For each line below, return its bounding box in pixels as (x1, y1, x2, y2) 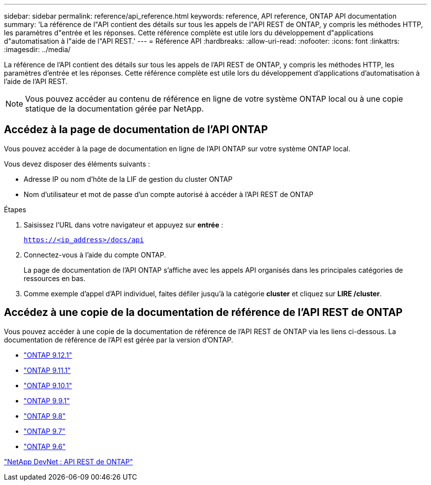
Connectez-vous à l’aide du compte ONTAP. (24, 250, 166, 259)
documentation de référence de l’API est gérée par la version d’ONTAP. (4, 335, 233, 344)
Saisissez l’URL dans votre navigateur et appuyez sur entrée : (24, 220, 223, 229)
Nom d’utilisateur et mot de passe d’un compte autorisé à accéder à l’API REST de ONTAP (24, 190, 314, 199)
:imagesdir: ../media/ (4, 45, 71, 54)
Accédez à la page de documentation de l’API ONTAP (4, 123, 268, 136)
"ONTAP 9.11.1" (24, 366, 71, 374)
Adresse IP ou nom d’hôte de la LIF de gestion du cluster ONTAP (24, 174, 233, 183)
